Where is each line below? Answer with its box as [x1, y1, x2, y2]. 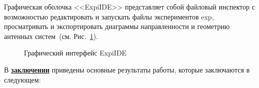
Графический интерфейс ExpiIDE [24, 47, 127, 58]
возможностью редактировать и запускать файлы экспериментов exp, [4, 11, 214, 21]
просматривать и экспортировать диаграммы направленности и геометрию [4, 21, 230, 31]
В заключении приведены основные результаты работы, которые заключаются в [4, 64, 250, 74]
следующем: [4, 74, 41, 84]
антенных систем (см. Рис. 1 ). [4, 30, 98, 41]
